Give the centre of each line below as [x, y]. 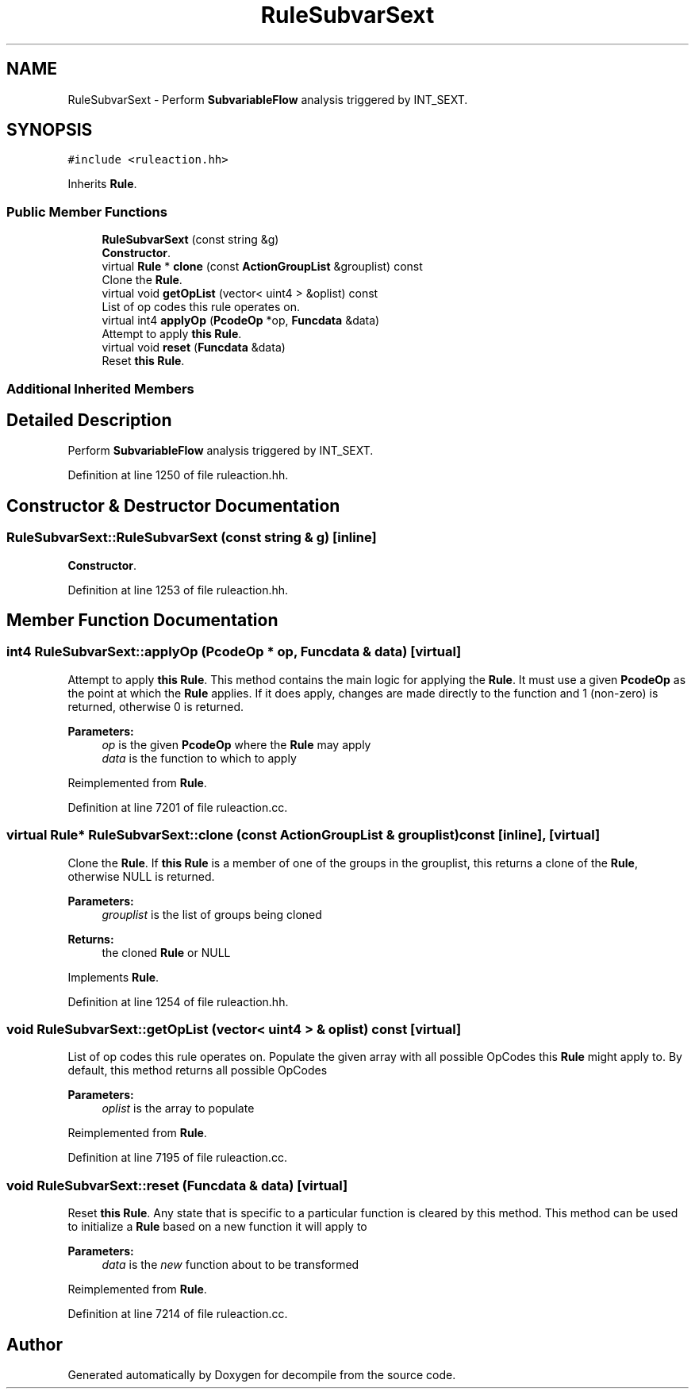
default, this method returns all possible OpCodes [198, 1070]
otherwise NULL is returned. [141, 876]
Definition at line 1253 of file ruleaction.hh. [178, 590]
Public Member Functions [87, 211]
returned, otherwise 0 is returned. [156, 706]
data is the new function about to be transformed [230, 1265]
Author [35, 1344]
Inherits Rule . [102, 184]
